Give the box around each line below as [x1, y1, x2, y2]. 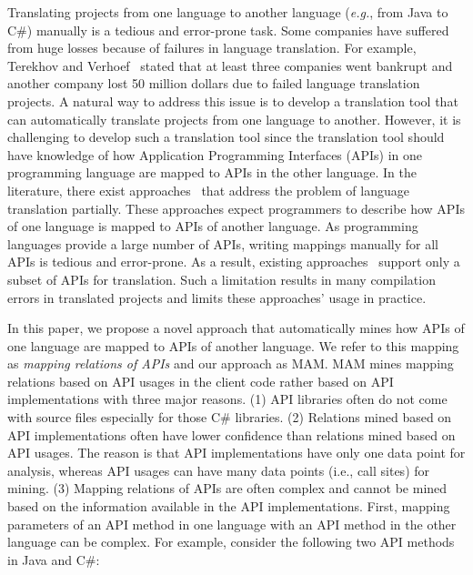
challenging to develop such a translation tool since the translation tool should [7, 127, 445, 146]
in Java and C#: [7, 550, 100, 569]
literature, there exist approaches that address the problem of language [7, 180, 409, 199]
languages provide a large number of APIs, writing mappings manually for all [7, 234, 438, 253]
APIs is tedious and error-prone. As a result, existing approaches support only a [7, 252, 460, 271]
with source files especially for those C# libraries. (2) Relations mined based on [7, 408, 452, 427]
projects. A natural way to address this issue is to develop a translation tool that [7, 91, 458, 110]
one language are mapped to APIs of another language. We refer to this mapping [7, 336, 459, 355]
